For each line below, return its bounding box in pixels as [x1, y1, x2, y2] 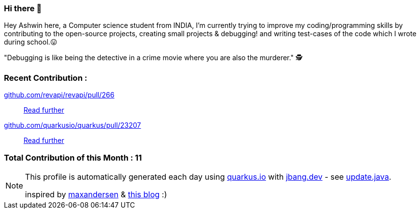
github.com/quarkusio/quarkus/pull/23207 [4, 121, 141, 130]
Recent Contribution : [4, 72, 87, 83]
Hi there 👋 [4, 3, 42, 13]
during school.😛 [4, 38, 57, 47]
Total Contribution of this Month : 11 [4, 152, 142, 163]
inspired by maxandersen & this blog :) [25, 189, 167, 199]
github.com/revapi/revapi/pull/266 [4, 91, 115, 99]
